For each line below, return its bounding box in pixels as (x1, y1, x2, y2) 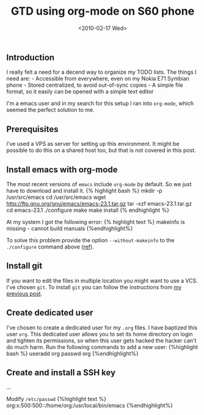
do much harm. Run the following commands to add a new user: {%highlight (6, 343, 199, 350)
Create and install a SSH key (6, 367, 116, 378)
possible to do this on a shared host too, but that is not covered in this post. (6, 146, 197, 154)
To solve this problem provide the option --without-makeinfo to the (6, 236, 175, 244)
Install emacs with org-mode (6, 164, 118, 175)
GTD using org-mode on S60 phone (10, 4, 195, 18)
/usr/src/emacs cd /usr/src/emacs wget (6, 193, 106, 201)
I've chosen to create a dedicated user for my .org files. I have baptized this (6, 323, 197, 331)
